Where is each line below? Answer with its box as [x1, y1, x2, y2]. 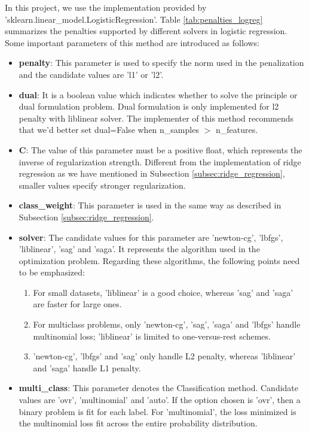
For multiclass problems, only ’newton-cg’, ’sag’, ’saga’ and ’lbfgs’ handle [33, 318, 301, 331]
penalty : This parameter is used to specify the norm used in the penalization [19, 56, 304, 69]
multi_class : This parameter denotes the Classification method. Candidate [19, 381, 299, 394]
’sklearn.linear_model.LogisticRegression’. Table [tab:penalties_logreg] [5, 13, 263, 25]
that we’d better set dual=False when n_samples [19, 123, 199, 136]
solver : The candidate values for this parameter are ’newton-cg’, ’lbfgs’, [19, 231, 283, 243]
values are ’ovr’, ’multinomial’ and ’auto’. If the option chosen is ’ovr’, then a [19, 393, 301, 406]
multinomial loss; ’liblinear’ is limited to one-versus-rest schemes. [33, 329, 271, 342]
